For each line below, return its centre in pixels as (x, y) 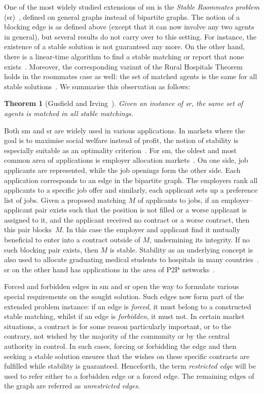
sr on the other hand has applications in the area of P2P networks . (110, 269)
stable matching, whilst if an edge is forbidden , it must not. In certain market (124, 316)
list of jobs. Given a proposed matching (65, 200)
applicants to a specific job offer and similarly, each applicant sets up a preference (131, 190)
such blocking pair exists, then (51, 249)
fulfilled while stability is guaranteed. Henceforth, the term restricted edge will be (130, 366)
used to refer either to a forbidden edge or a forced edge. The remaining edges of (129, 375)
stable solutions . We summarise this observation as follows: (97, 86)
